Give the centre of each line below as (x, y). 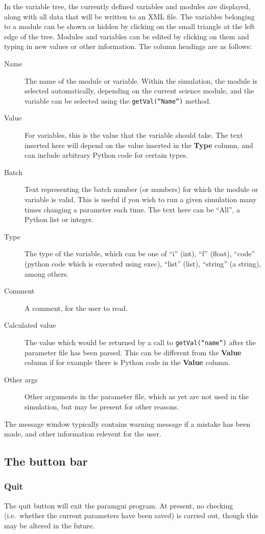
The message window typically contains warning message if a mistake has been (127, 423)
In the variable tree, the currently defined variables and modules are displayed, (127, 6)
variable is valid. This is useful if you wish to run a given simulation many (141, 199)
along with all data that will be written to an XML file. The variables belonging (129, 16)
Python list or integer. (59, 219)
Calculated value (30, 325)
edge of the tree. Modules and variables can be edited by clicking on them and (127, 36)
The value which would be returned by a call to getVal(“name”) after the (140, 342)
